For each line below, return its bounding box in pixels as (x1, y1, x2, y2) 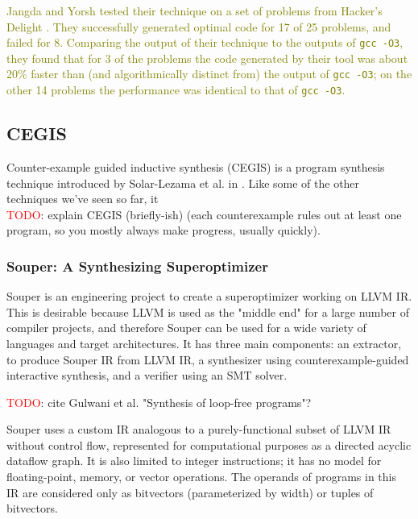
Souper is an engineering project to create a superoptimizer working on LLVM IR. (6, 288, 412, 305)
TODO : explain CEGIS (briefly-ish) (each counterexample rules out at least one (6, 206, 402, 222)
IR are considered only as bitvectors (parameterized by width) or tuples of (6, 484, 374, 500)
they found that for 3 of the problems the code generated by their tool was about (6, 49, 408, 66)
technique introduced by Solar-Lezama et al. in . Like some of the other (6, 174, 360, 191)
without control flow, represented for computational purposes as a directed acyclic (6, 436, 412, 453)
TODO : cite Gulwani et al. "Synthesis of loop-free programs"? (6, 393, 312, 410)
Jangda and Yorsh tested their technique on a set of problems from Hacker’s (6, 2, 383, 19)
